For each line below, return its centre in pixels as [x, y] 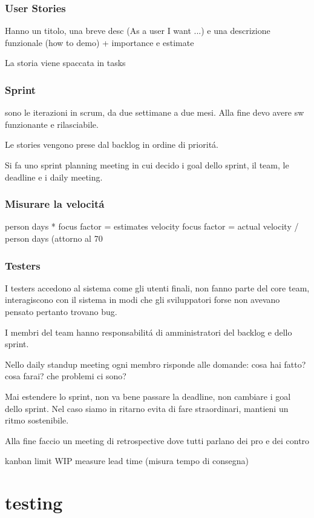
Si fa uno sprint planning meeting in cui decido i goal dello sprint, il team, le [147, 165]
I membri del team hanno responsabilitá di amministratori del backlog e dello [149, 332]
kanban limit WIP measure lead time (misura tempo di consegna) [127, 461]
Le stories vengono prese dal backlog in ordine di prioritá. [112, 144]
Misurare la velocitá [55, 204]
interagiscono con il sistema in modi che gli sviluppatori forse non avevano [142, 300]
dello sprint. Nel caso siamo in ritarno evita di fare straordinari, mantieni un [147, 408]
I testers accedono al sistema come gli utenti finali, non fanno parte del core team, [157, 287]
